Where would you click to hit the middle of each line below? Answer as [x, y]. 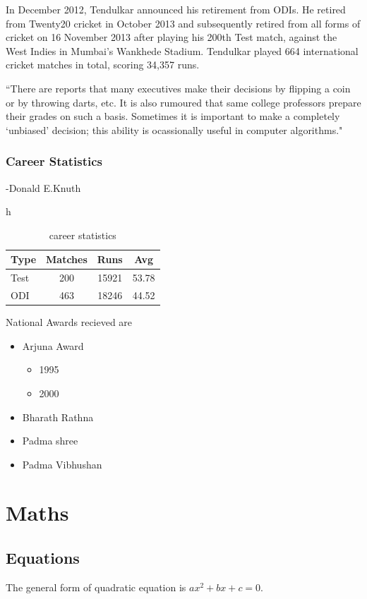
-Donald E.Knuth [43, 187]
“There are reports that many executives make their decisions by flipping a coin [178, 88]
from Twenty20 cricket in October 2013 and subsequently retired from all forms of [183, 23]
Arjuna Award [53, 345]
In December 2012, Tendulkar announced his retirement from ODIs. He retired [176, 9]
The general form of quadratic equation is [96, 587]
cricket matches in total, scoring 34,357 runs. [103, 65]
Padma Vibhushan [62, 464]
